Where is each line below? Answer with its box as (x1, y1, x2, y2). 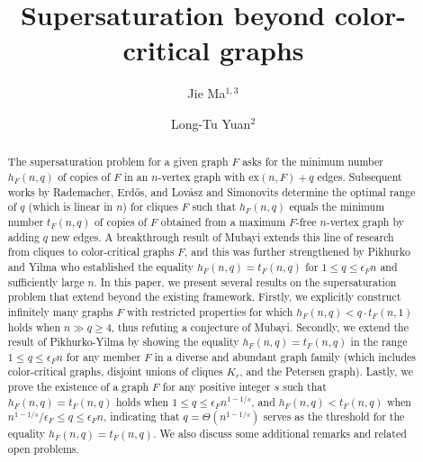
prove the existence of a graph (7, 379, 149, 394)
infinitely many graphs (7, 303, 113, 319)
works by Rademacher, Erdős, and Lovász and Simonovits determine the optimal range (7, 184, 416, 199)
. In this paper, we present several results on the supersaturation (94, 274, 397, 289)
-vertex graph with (157, 168, 246, 184)
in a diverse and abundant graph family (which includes (154, 349, 416, 364)
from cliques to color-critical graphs (7, 244, 175, 259)
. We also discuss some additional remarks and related (153, 426, 407, 441)
